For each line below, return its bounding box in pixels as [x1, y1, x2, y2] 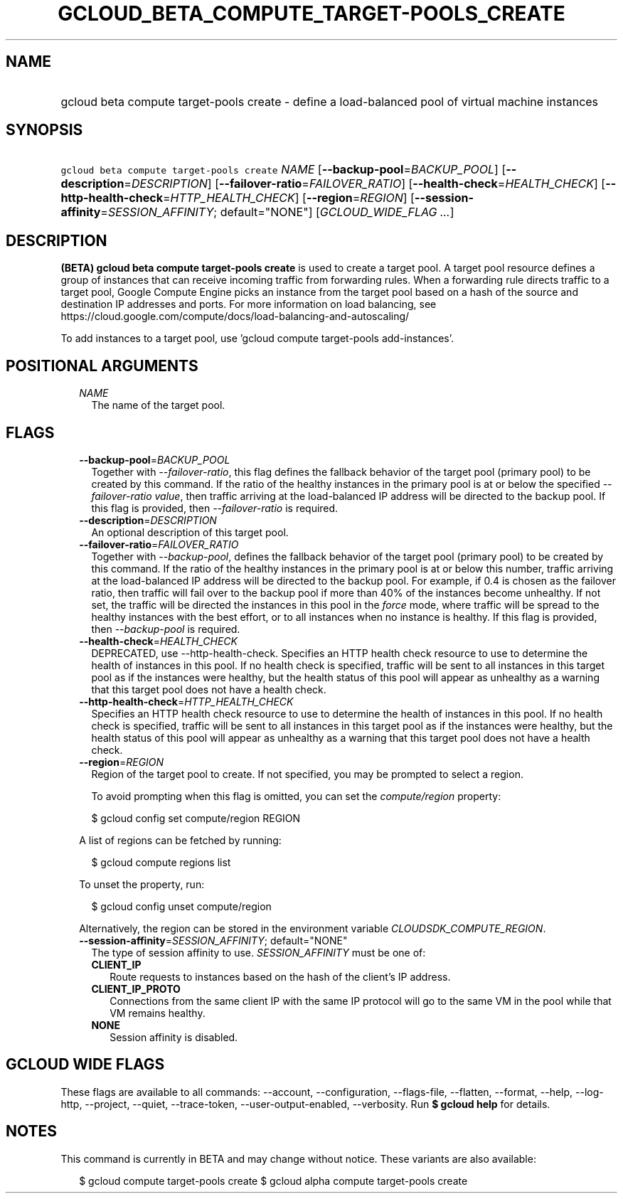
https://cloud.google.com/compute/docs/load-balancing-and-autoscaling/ [60, 310, 410, 323]
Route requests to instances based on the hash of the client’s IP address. [110, 970, 451, 983]
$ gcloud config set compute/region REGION [91, 811, 301, 824]
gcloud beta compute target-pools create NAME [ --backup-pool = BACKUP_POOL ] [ [60, 162, 506, 177]
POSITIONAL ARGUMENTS [6, 356, 198, 375]
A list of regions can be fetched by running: [79, 833, 282, 846]
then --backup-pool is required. [91, 622, 240, 635]
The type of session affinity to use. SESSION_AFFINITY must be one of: [91, 946, 426, 959]
